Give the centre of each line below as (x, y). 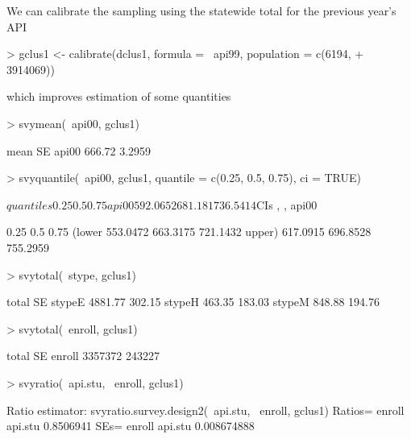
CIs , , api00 (287, 204)
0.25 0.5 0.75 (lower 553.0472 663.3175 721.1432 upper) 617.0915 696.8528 (189, 232)
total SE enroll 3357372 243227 (83, 356)
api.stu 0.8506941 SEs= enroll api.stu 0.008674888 (131, 426)
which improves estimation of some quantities (119, 96)
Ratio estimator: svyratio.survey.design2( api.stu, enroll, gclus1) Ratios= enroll (205, 410)
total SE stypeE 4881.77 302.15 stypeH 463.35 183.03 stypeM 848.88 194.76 (193, 302)
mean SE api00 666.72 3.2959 (79, 150)
